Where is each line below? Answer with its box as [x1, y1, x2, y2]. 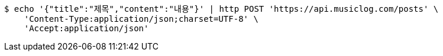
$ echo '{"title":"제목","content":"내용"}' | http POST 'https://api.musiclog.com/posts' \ [4, 4, 439, 14]
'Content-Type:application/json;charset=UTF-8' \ [24, 14, 258, 24]
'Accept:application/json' [24, 24, 149, 33]
